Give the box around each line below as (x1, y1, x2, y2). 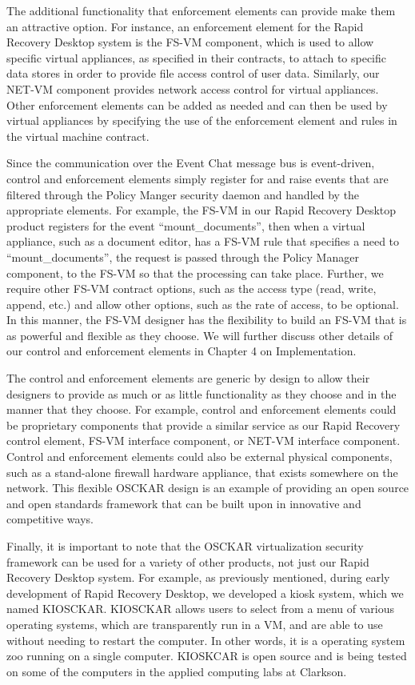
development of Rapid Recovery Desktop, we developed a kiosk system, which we (6, 584, 404, 601)
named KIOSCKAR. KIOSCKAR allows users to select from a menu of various (6, 600, 395, 617)
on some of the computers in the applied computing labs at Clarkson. (6, 663, 347, 679)
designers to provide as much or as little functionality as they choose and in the (6, 385, 397, 402)
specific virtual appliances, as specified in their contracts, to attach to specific (6, 49, 387, 66)
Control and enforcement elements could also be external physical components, (6, 448, 393, 465)
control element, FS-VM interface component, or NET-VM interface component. (6, 432, 401, 449)
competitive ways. (6, 511, 94, 527)
